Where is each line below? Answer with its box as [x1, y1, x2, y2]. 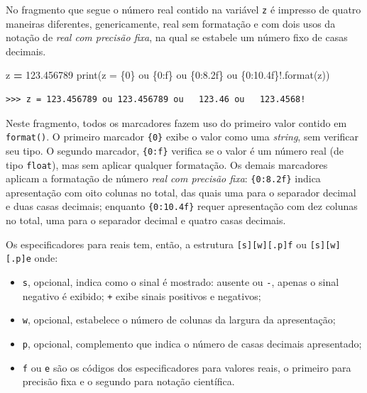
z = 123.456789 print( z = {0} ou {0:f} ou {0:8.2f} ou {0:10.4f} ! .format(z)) [6, 67, 330, 82]
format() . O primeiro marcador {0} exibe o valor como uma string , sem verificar [6, 129, 359, 144]
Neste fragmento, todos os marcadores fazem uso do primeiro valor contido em [6, 115, 347, 130]
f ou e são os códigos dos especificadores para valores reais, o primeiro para [22, 360, 351, 375]
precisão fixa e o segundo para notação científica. [22, 374, 235, 389]
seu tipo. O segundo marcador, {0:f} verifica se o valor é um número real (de [6, 143, 344, 157]
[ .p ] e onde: [6, 250, 58, 265]
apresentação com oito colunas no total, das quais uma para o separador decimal [6, 184, 356, 199]
